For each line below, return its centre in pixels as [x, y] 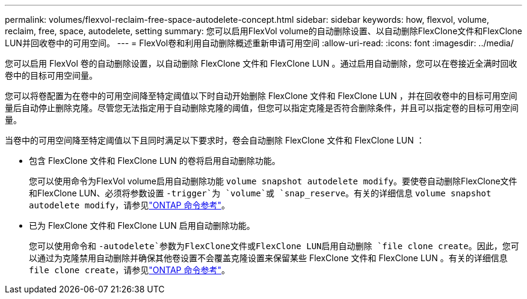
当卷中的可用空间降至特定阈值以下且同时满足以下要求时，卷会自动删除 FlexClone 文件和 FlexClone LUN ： [215, 140]
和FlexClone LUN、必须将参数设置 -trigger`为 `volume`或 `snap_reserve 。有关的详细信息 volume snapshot [260, 193]
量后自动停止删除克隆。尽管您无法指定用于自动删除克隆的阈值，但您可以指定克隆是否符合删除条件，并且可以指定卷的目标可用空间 [262, 108]
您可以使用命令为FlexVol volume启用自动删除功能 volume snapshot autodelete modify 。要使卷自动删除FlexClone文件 [273, 181]
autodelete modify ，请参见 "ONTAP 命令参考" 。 [129, 205]
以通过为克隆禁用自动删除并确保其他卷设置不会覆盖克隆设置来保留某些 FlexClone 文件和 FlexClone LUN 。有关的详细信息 [268, 258]
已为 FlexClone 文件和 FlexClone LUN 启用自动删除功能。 [142, 225]
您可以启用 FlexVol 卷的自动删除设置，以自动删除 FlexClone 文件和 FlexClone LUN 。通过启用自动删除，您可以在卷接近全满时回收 [261, 63]
